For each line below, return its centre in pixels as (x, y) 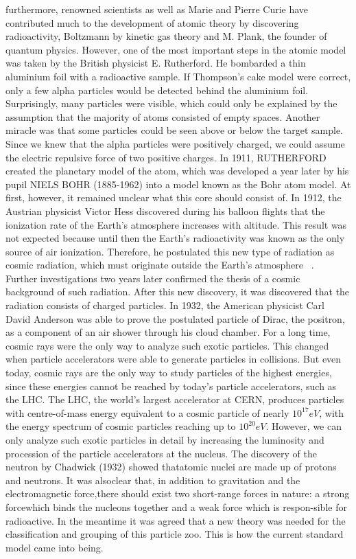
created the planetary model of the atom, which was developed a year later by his (177, 171)
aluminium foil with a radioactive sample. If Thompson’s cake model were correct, (178, 76)
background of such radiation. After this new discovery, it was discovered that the (178, 292)
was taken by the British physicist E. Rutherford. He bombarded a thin (156, 63)
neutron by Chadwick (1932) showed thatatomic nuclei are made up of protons (171, 467)
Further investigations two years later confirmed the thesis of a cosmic (153, 278)
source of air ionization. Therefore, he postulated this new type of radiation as (170, 251)
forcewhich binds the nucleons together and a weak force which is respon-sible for (176, 506)
